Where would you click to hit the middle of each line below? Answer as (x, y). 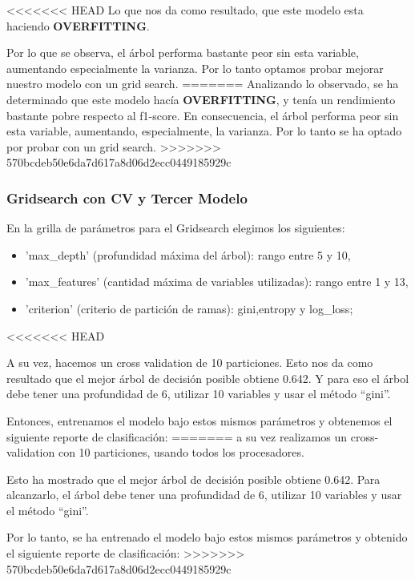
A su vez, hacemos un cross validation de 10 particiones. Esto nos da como (190, 362)
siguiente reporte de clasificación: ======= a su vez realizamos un (177, 436)
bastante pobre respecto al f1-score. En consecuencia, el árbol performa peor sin (203, 115)
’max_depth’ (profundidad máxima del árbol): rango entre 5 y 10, (188, 254)
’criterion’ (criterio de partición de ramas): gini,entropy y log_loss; (189, 308)
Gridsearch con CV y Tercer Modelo (127, 197)
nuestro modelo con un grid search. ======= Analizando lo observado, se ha (203, 84)
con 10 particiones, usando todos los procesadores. (181, 452)
